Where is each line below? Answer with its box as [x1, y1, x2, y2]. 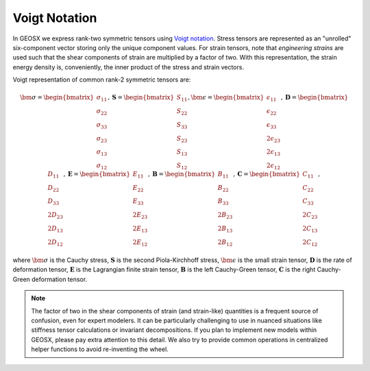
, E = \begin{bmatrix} [63, 170, 130, 178]
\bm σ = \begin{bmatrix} [20, 93, 95, 101]
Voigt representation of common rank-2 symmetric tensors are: [12, 75, 191, 84]
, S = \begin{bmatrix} [107, 93, 175, 101]
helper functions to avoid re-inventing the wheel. [31, 345, 169, 353]
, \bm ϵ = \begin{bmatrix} [187, 93, 264, 101]
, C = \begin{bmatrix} [233, 170, 301, 178]
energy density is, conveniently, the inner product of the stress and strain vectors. [12, 62, 245, 71]
